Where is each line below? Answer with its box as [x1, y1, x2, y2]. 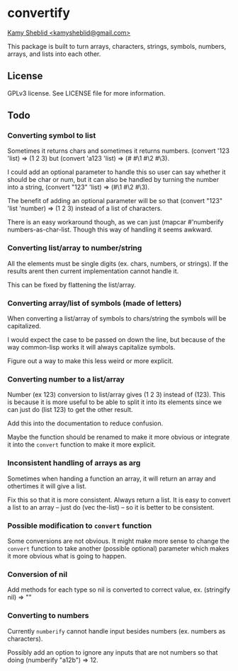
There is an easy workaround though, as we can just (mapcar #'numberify [7, 218, 224, 226]
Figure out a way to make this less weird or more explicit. [7, 357, 174, 365]
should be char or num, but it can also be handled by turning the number [7, 176, 220, 184]
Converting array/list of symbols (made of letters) [7, 298, 182, 308]
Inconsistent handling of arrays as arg [7, 458, 141, 468]
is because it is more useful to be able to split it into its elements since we [7, 398, 222, 406]
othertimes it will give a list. [7, 481, 87, 490]
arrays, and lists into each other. [7, 50, 101, 58]
